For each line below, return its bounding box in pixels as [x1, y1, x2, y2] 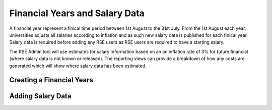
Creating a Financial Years [9, 76, 93, 84]
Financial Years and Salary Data [9, 8, 145, 19]
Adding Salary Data [9, 92, 72, 100]
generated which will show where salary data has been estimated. [9, 63, 147, 69]
